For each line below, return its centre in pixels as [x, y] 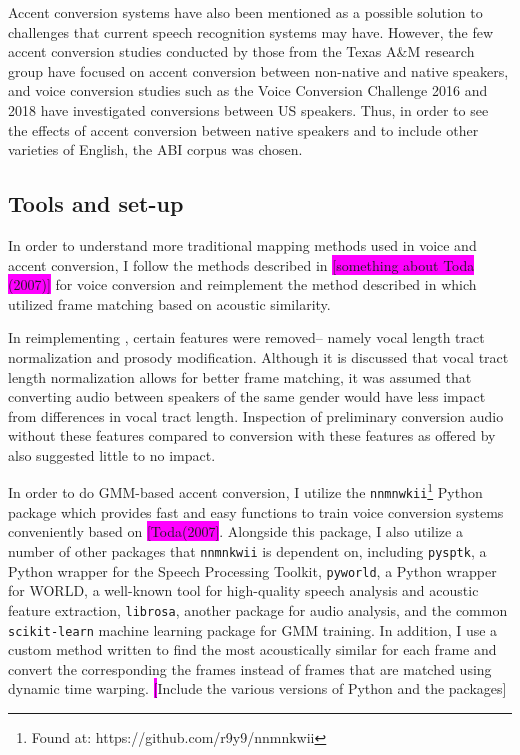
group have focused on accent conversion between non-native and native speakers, [258, 70]
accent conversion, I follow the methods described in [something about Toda [241, 264]
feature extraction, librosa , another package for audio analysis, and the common [258, 609]
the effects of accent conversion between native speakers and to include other [243, 129]
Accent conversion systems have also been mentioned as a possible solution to [245, 12]
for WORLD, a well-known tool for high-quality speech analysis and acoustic [243, 590]
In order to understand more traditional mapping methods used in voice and [242, 244]
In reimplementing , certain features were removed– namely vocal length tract [246, 337]
